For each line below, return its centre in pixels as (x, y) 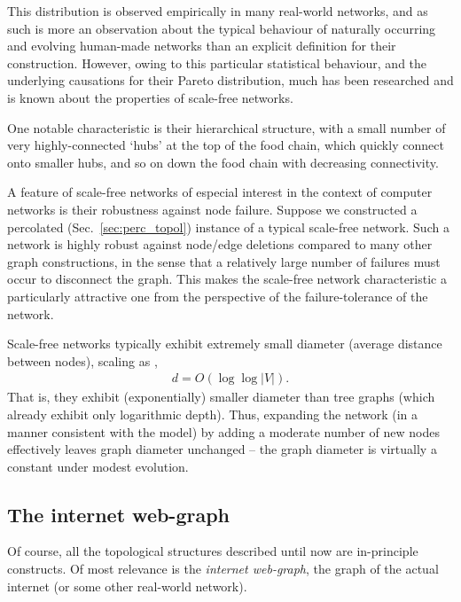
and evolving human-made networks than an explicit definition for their (202, 46)
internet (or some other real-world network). (127, 586)
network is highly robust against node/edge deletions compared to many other (220, 244)
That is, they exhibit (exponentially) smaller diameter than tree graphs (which (221, 397)
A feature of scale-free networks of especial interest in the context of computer (220, 192)
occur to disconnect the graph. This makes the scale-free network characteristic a (227, 279)
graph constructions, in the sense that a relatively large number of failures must (224, 261)
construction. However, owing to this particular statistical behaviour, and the (217, 63)
